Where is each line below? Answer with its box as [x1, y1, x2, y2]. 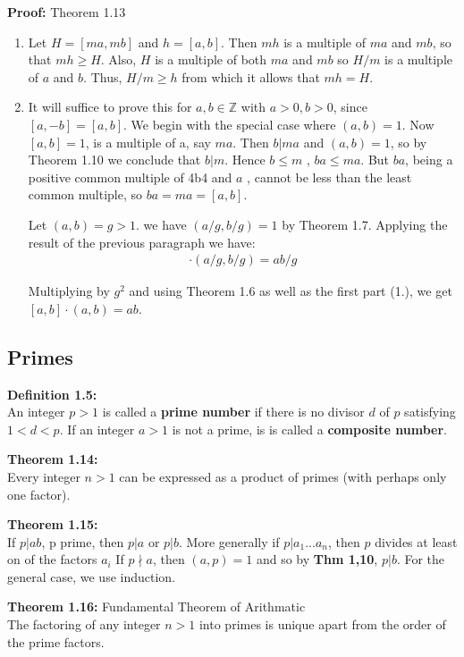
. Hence [224, 150, 266, 169]
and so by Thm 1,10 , [256, 550, 378, 569]
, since [333, 97, 367, 116]
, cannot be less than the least [247, 167, 412, 186]
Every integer [7, 467, 80, 485]
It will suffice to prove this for [28, 97, 192, 116]
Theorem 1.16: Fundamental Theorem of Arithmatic [7, 597, 306, 616]
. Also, [100, 50, 137, 69]
